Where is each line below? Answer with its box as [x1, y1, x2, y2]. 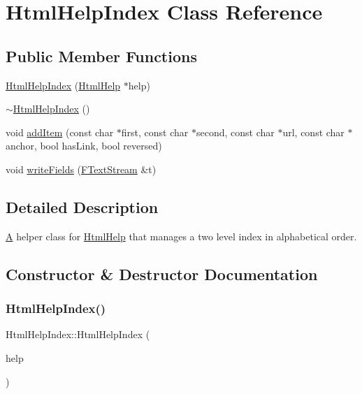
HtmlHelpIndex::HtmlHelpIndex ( [6, 327, 150, 342]
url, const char [282, 124, 345, 139]
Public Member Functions [6, 45, 197, 66]
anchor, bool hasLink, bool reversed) [6, 138, 162, 153]
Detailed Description [6, 196, 159, 217]
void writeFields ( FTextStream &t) [6, 161, 157, 176]
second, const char [196, 124, 275, 139]
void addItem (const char [6, 124, 114, 139]
